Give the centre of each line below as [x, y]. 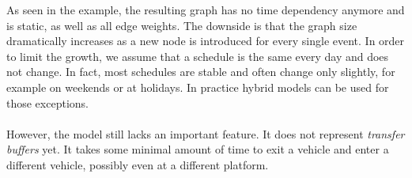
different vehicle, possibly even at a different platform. [138, 164]
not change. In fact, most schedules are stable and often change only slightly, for [201, 72]
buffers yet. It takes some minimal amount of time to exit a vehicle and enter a [198, 149]
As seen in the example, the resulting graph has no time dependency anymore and [206, 9]
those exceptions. [47, 102]
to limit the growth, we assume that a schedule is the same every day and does [198, 56]
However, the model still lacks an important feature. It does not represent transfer [206, 133]
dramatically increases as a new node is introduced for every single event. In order [206, 41]
